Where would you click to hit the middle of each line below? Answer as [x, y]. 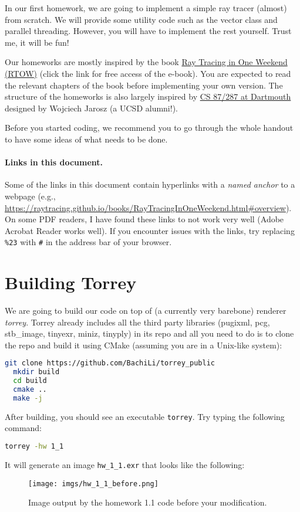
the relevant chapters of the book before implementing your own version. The [144, 85]
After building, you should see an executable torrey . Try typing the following [145, 416]
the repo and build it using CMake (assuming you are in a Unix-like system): [144, 345]
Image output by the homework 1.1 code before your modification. [148, 502]
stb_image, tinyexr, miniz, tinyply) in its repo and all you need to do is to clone [149, 333]
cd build [30, 381]
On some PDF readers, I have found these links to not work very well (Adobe [144, 219]
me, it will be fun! [37, 42]
